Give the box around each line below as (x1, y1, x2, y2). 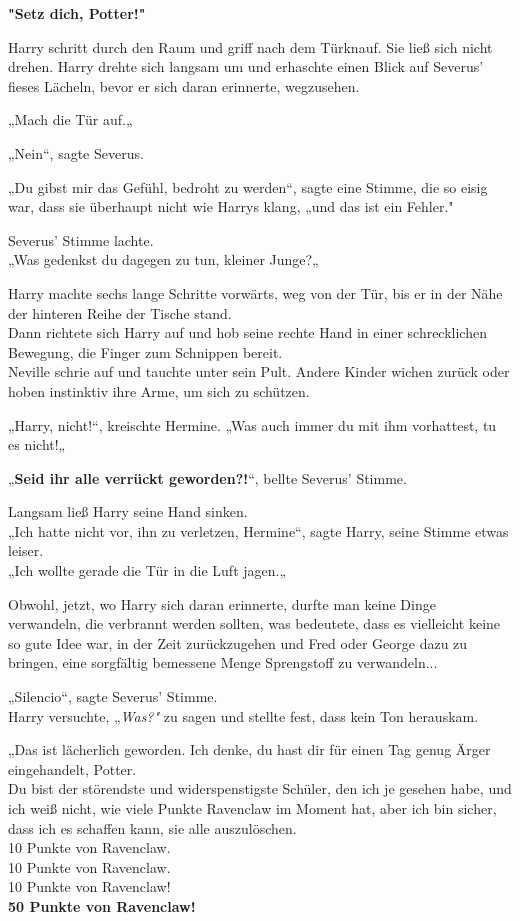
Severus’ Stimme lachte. (8, 229, 154, 250)
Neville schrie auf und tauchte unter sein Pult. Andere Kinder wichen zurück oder (8, 361, 510, 382)
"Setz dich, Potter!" (8, 3, 146, 23)
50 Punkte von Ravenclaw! (8, 895, 196, 916)
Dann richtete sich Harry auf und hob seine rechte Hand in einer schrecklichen (8, 322, 487, 343)
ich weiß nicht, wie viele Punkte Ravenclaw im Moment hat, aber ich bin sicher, (8, 798, 497, 818)
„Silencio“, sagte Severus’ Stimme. (8, 686, 218, 707)
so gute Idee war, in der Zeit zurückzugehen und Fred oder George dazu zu (8, 632, 468, 653)
